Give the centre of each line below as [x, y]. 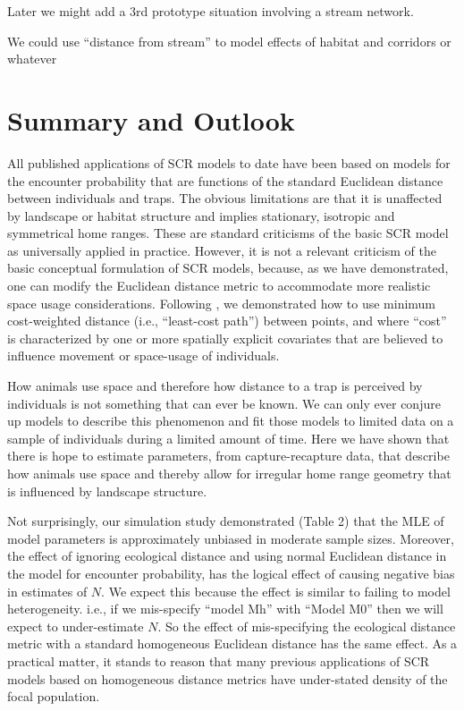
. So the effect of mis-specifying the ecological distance [307, 626]
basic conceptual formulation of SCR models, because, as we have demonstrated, [228, 268]
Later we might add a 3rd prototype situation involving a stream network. [211, 11]
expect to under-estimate [76, 626]
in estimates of [47, 591]
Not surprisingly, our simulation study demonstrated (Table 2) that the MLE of [226, 521]
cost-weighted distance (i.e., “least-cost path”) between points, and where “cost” [227, 321]
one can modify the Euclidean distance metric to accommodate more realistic [219, 286]
